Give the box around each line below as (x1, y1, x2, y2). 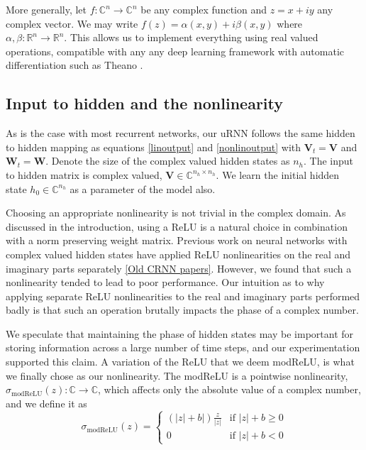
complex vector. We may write (6, 16, 138, 31)
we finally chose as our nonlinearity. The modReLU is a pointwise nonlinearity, (6, 368, 348, 383)
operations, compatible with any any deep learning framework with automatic (6, 43, 345, 58)
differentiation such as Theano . (6, 57, 143, 72)
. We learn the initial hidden (216, 167, 340, 182)
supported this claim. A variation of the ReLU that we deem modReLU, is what (6, 354, 355, 369)
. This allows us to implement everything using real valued (64, 30, 318, 45)
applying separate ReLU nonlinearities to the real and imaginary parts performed (6, 288, 360, 303)
